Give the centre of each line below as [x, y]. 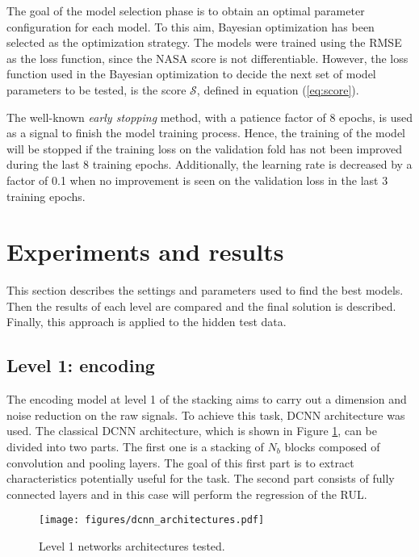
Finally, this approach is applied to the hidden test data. [147, 322]
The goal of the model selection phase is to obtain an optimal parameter [186, 10]
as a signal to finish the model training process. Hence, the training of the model [206, 133]
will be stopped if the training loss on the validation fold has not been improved [205, 148]
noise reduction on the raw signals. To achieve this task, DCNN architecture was [206, 415]
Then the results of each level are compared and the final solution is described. [201, 306]
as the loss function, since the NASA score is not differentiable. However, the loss [207, 58]
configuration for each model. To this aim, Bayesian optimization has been [191, 26]
